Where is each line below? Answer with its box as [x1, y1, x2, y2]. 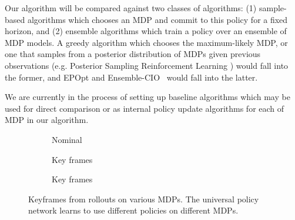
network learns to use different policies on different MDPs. [28, 204, 239, 216]
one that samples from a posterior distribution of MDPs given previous [5, 48, 261, 60]
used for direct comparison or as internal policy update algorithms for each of [5, 102, 284, 114]
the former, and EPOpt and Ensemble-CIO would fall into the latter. [5, 71, 258, 83]
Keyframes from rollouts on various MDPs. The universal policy [28, 192, 259, 205]
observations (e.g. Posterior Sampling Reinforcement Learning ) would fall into [5, 59, 289, 71]
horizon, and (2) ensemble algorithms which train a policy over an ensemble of [5, 25, 287, 37]
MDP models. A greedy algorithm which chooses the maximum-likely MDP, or [5, 36, 288, 48]
